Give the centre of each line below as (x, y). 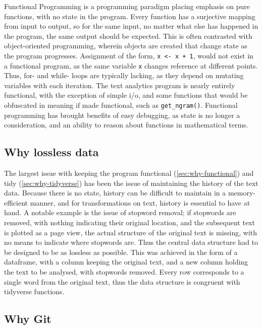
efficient (16, 202)
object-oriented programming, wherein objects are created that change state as (126, 46)
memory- (242, 193)
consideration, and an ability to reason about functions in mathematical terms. (126, 125)
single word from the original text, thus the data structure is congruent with (122, 281)
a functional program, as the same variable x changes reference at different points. (131, 65)
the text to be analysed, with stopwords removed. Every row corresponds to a (124, 272)
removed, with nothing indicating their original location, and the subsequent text (129, 222)
